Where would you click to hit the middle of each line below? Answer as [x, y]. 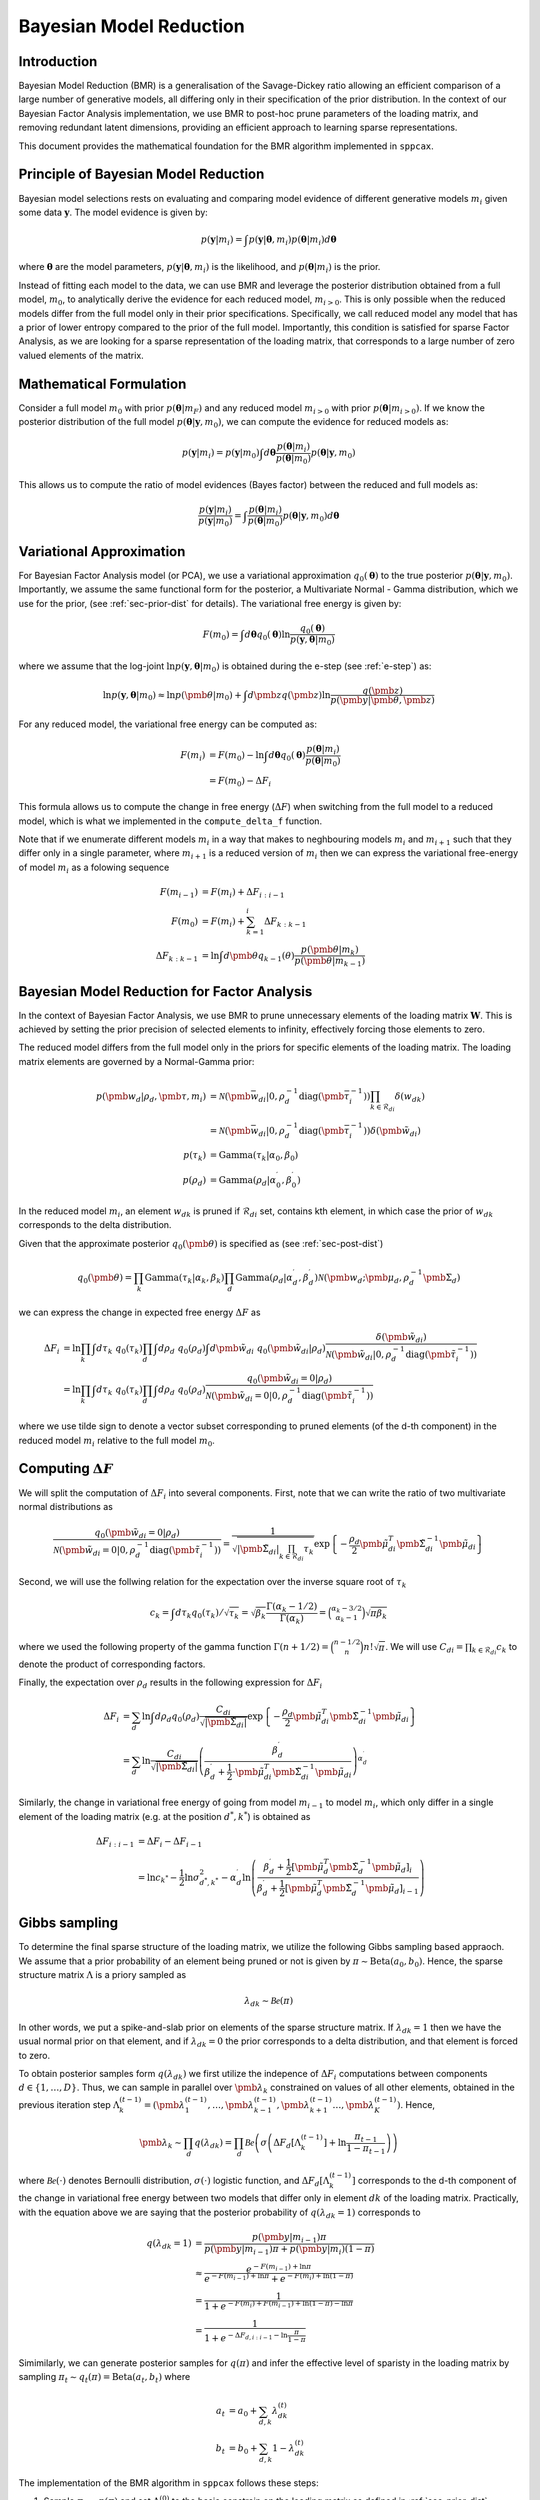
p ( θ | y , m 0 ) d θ [311, 517]
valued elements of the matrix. [81, 355]
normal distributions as [66, 1506]
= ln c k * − [157, 1878]
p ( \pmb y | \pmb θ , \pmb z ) [382, 700]
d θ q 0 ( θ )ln [267, 635]
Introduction [58, 61]
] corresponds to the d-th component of [434, 2180]
